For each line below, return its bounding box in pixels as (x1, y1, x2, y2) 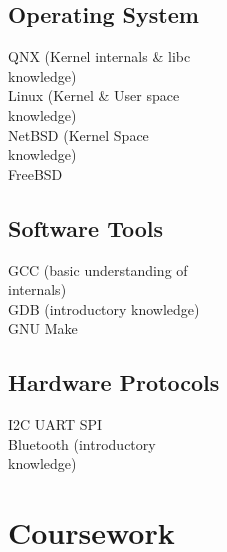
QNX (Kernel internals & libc (8, 46, 191, 67)
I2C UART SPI (8, 414, 103, 435)
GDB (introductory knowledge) (8, 298, 200, 319)
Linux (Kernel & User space (8, 85, 180, 106)
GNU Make (8, 318, 78, 339)
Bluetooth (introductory (8, 433, 156, 454)
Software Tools (8, 212, 164, 243)
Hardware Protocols (8, 367, 220, 398)
